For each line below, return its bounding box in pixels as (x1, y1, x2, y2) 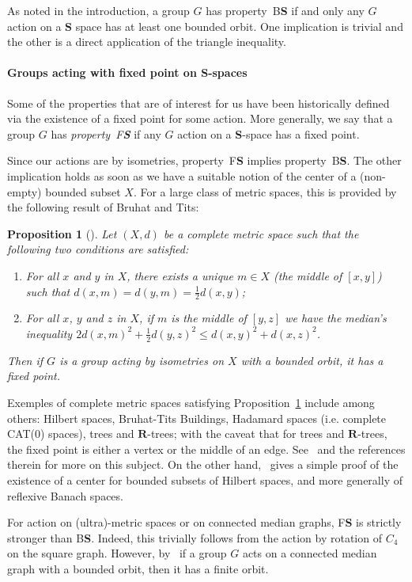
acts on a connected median (242, 545, 377, 561)
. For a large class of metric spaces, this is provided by (133, 183, 397, 200)
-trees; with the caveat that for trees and (147, 425, 345, 442)
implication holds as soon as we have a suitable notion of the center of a (7, 167, 357, 184)
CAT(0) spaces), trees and (7, 425, 134, 442)
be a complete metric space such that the (163, 225, 359, 242)
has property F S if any (51, 125, 161, 142)
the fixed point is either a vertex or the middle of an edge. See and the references (7, 440, 406, 457)
